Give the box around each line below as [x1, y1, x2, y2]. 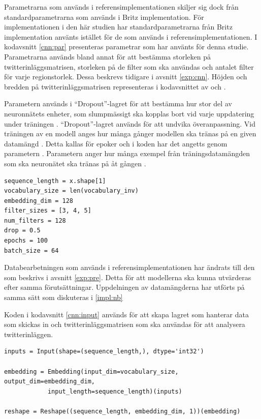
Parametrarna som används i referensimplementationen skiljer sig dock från [4, 2, 239, 12]
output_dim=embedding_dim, [4, 378, 95, 385]
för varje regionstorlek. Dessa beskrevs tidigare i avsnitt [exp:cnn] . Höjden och [4, 71, 247, 82]
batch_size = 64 [4, 247, 59, 254]
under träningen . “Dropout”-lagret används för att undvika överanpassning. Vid [4, 118, 256, 129]
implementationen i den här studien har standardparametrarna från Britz [4, 21, 233, 32]
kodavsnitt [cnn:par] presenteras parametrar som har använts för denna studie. [4, 41, 249, 52]
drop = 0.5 [4, 227, 41, 234]
